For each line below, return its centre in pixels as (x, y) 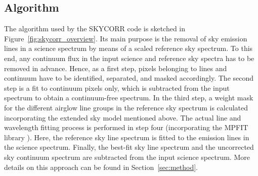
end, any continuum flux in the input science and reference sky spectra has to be (129, 58)
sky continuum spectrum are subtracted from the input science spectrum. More (127, 157)
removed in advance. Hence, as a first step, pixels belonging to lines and (116, 68)
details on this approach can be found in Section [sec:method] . (101, 167)
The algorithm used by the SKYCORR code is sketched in (95, 28)
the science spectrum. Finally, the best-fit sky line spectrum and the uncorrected (129, 147)
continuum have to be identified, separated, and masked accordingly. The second (129, 78)
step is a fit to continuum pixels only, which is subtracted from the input (117, 87)
